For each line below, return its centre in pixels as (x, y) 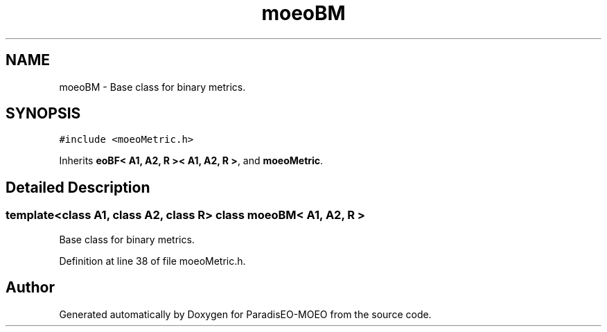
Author (30, 288)
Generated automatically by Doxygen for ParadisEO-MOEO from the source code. (245, 314)
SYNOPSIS (43, 114)
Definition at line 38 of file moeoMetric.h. (152, 261)
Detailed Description (78, 187)
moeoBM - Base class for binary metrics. (152, 87)
